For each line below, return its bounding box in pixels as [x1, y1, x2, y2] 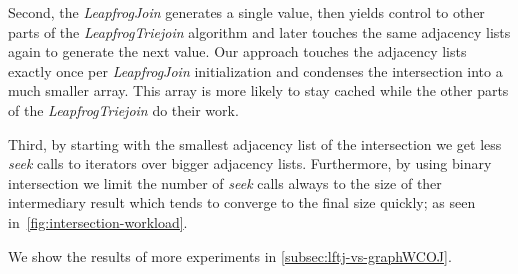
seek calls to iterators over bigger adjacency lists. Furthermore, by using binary [8, 153, 492, 174]
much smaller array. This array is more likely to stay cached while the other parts [8, 80, 509, 101]
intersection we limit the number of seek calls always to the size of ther [8, 172, 442, 193]
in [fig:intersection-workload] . [8, 211, 188, 232]
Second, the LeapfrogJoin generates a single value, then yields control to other [8, 2, 485, 22]
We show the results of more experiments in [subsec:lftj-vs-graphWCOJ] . [8, 245, 452, 266]
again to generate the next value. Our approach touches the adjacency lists [8, 41, 467, 62]
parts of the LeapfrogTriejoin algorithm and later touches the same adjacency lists [8, 21, 511, 42]
